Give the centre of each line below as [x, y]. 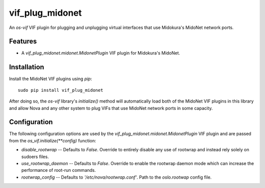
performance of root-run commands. [59, 170]
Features [23, 41]
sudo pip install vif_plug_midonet [61, 90]
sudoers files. [35, 157]
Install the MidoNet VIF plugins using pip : [51, 79]
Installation [26, 67]
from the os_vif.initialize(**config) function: [53, 140]
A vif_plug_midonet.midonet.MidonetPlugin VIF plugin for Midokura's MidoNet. [101, 53]
